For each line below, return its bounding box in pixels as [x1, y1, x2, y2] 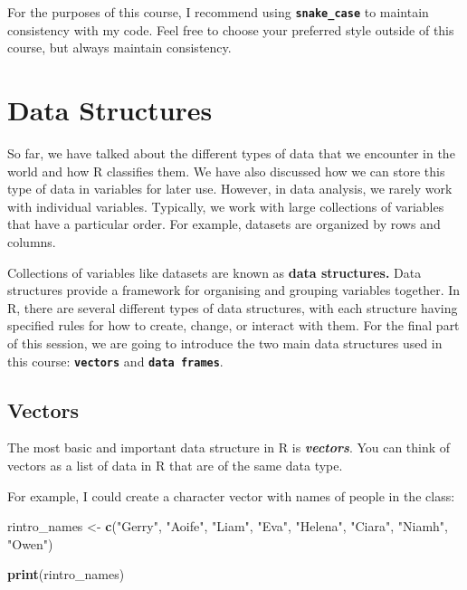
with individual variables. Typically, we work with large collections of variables [7, 196, 444, 215]
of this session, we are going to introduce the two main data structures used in [7, 333, 443, 352]
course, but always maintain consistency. [7, 38, 232, 57]
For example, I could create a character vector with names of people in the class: [7, 486, 455, 505]
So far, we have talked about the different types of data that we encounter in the [7, 143, 455, 162]
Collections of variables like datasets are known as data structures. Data [7, 262, 422, 281]
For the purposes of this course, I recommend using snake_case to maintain [7, 3, 429, 21]
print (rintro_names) [7, 565, 125, 584]
